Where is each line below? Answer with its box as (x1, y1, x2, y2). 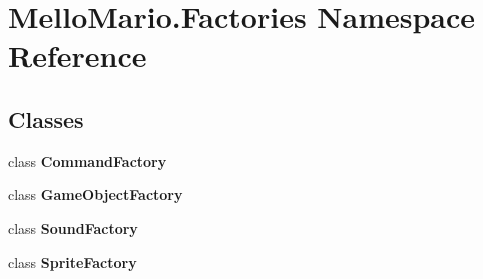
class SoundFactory (8, 217, 138, 238)
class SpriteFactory (8, 251, 137, 272)
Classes (8, 103, 84, 134)
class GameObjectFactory (8, 184, 183, 205)
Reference (8, 35, 147, 76)
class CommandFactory (8, 150, 167, 171)
